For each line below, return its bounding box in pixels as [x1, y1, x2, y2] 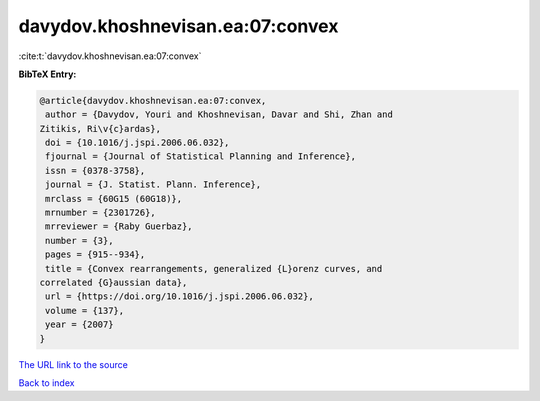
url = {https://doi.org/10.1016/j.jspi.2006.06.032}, [45, 291, 314, 302]
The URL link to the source [18, 358, 129, 370]
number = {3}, [45, 235, 114, 246]
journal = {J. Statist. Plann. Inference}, [45, 179, 262, 190]
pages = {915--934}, [45, 249, 146, 260]
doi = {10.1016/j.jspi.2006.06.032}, [45, 137, 230, 149]
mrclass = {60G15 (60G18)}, [45, 193, 183, 204]
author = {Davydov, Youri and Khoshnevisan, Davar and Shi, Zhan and [45, 109, 394, 120]
